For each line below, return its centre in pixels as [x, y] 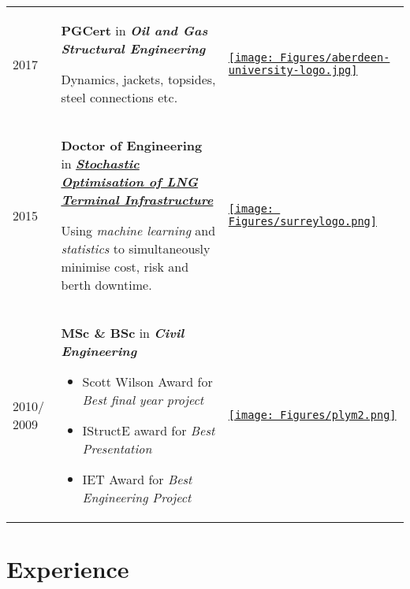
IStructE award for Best [149, 430]
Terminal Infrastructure [137, 200]
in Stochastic [100, 163]
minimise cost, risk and [125, 267]
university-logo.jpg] [293, 70]
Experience [68, 569]
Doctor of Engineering [132, 145]
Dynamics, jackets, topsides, [138, 79]
